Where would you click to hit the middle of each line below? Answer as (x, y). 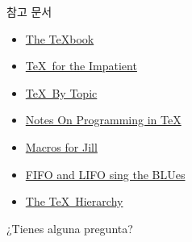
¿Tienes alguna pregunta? (70, 228)
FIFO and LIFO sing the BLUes (105, 174)
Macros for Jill (61, 146)
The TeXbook (60, 38)
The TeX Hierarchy (74, 201)
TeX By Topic (61, 92)
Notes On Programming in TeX (103, 120)
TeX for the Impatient (81, 66)
